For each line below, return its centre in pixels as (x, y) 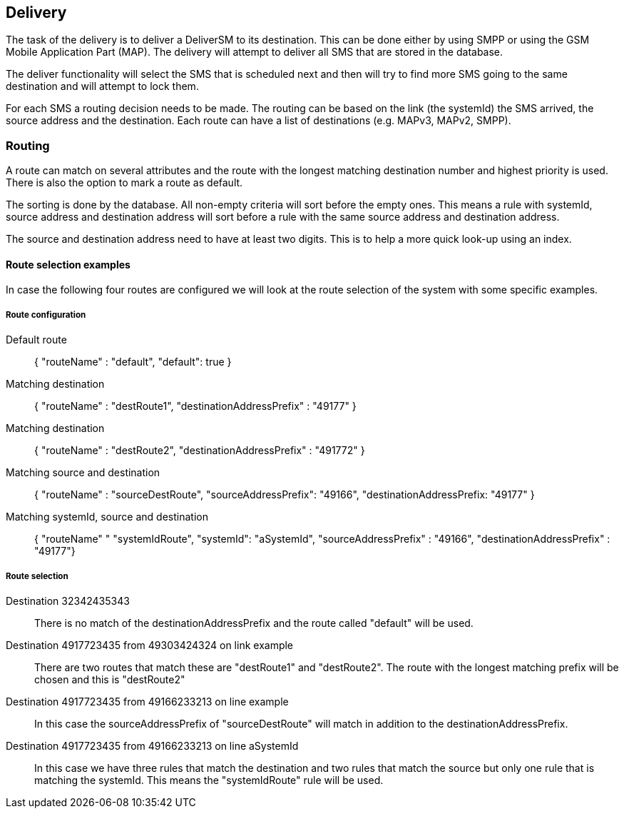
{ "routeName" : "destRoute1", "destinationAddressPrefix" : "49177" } (195, 406)
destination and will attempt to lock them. (102, 86)
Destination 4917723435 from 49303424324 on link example (150, 645)
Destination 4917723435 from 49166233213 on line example (147, 701)
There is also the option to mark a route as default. (124, 183)
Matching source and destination (83, 473)
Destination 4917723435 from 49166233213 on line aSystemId (152, 745)
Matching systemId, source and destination (107, 517)
